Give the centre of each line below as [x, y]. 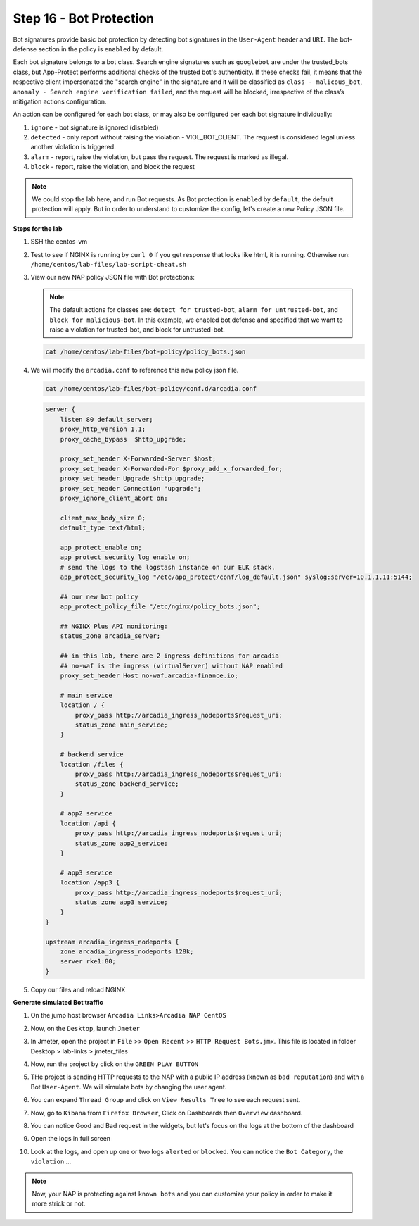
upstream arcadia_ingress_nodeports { [112, 942]
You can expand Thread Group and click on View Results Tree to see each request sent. [166, 1100]
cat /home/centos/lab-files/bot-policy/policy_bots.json [146, 351]
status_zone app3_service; [121, 902]
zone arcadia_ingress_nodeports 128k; [127, 951]
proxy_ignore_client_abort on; [114, 498]
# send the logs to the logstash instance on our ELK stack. [168, 567]
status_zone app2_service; [121, 843]
